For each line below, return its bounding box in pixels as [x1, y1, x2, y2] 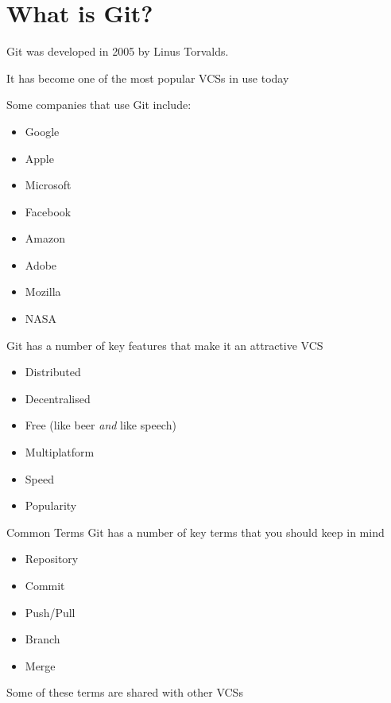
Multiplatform [25, 444, 95, 460]
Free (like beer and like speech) [25, 417, 176, 433]
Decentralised [25, 390, 91, 406]
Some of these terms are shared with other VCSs [6, 684, 243, 701]
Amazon [25, 230, 65, 247]
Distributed [25, 363, 81, 380]
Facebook [25, 203, 72, 219]
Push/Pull [25, 604, 75, 620]
